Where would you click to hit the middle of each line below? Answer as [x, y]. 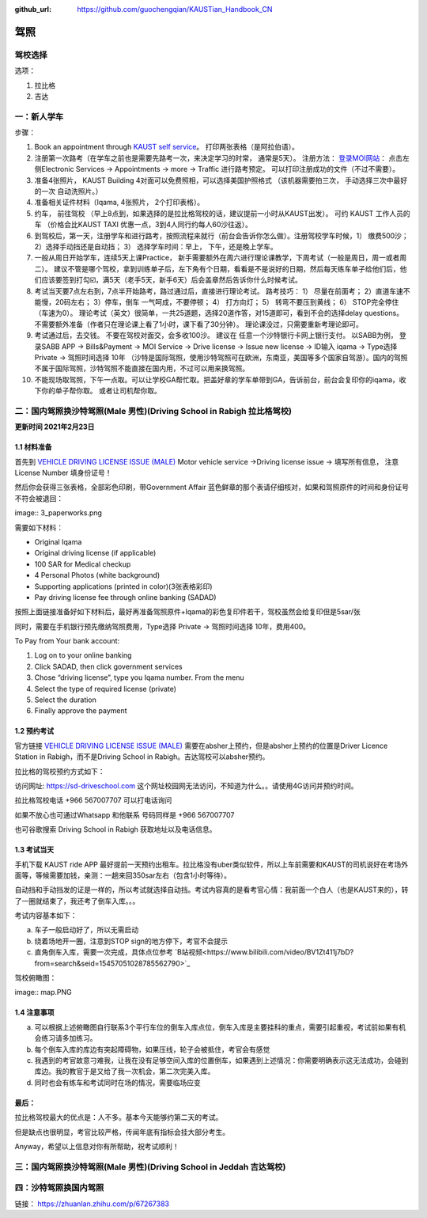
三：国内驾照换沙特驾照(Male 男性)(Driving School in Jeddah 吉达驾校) [150, 1167]
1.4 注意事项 [34, 1012]
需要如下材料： [39, 527]
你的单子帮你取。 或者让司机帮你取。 [101, 391]
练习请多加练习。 [69, 1038]
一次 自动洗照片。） [72, 192]
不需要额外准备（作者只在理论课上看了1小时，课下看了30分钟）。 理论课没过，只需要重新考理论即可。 [199, 324]
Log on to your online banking [83, 655]
